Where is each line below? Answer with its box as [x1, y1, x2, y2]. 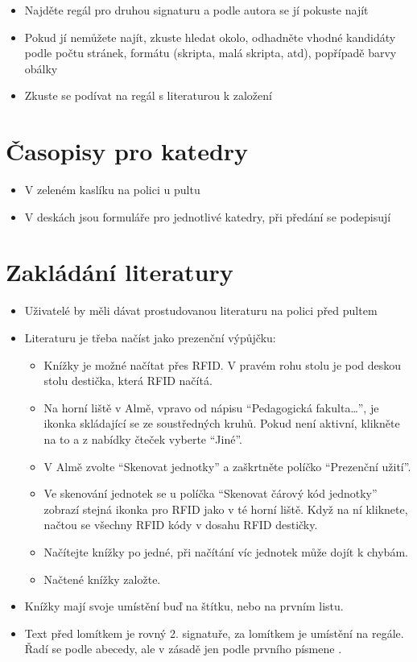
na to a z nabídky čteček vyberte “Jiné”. [43, 430, 242, 447]
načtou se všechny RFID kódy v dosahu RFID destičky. [43, 516, 318, 533]
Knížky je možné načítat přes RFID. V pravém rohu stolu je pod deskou [43, 356, 402, 373]
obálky [24, 60, 58, 77]
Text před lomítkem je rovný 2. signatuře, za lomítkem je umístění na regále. [24, 624, 404, 641]
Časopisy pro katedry [6, 134, 249, 168]
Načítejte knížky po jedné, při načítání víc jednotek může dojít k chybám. [43, 543, 408, 560]
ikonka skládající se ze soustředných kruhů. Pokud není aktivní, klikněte [43, 415, 400, 432]
